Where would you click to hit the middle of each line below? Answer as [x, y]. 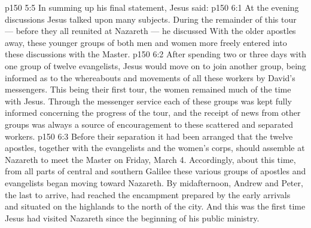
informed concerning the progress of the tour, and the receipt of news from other [153, 113]
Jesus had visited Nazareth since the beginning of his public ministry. [132, 218]
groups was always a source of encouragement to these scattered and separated [149, 124]
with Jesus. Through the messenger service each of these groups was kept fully [149, 101]
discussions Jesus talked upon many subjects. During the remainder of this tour [151, 19]
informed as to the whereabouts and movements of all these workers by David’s [150, 77]
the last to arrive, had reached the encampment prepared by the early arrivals [148, 194]
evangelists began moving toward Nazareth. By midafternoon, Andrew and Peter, [154, 182]
